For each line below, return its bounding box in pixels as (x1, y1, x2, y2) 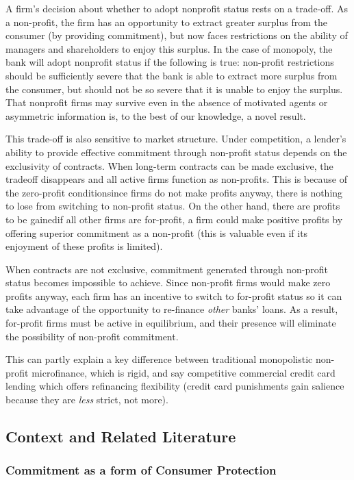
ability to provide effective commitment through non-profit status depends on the (5, 144, 347, 159)
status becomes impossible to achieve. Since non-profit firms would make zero (5, 275, 331, 290)
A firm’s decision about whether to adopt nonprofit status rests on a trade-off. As (5, 1, 349, 15)
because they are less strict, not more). (5, 392, 168, 407)
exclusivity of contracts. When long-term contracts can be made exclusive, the (5, 158, 333, 173)
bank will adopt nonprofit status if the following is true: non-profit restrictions (5, 55, 334, 69)
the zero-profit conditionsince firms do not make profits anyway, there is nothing (5, 185, 343, 199)
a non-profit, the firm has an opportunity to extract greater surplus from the (5, 14, 327, 29)
